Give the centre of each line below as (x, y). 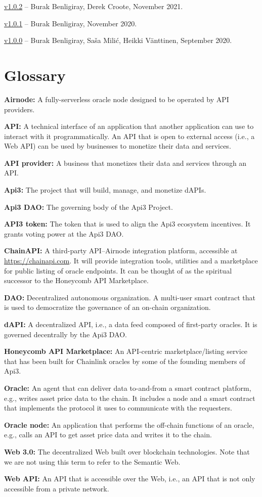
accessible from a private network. (57, 488)
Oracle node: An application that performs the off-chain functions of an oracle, (129, 424)
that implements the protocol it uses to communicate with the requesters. (118, 408)
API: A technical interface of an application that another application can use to (129, 126)
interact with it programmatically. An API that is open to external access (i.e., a (129, 136)
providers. (19, 109)
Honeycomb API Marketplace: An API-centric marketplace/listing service (126, 351)
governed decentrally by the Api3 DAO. (65, 334)
